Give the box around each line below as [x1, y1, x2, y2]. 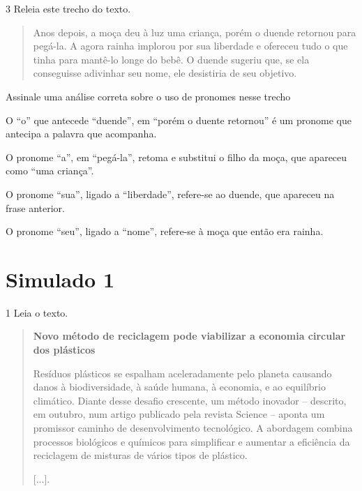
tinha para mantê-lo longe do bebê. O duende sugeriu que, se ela [33, 52, 310, 66]
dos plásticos [33, 342, 96, 357]
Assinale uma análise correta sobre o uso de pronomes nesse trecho [6, 89, 291, 103]
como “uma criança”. [6, 163, 94, 178]
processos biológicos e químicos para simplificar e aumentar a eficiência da [33, 434, 350, 448]
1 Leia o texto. [6, 305, 68, 319]
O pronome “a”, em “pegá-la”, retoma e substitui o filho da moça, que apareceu [6, 149, 347, 164]
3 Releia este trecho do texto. [6, 1, 131, 15]
